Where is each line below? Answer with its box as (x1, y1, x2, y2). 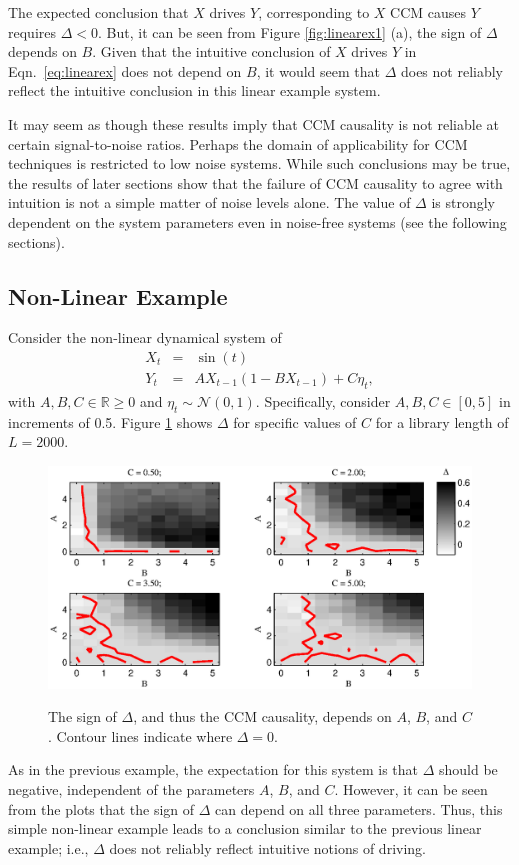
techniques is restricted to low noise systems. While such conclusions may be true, (8, 153, 511, 174)
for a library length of (375, 411, 509, 432)
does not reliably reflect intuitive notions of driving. (109, 837, 426, 858)
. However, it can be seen (334, 778, 488, 799)
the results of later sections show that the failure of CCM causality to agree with (8, 172, 503, 193)
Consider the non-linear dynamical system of (8, 327, 282, 348)
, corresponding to (258, 2, 370, 22)
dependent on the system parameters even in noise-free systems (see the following (8, 211, 507, 232)
